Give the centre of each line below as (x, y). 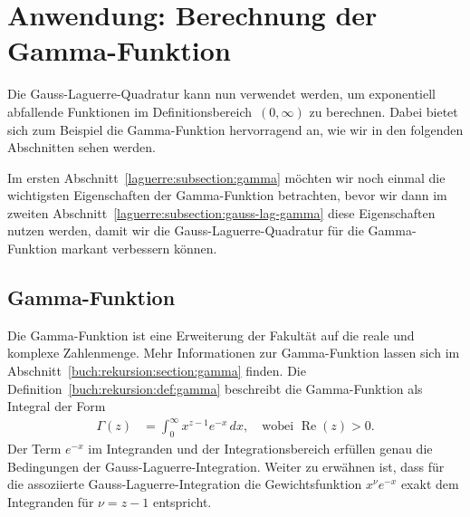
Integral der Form (57, 406)
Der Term (34, 449)
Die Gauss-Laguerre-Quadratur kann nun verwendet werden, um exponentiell (222, 94)
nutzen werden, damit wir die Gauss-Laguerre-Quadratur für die (186, 230)
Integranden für (51, 501)
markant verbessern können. (139, 249)
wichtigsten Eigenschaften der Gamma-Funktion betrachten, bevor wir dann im (227, 195)
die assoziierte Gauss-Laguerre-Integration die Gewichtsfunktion (185, 484)
